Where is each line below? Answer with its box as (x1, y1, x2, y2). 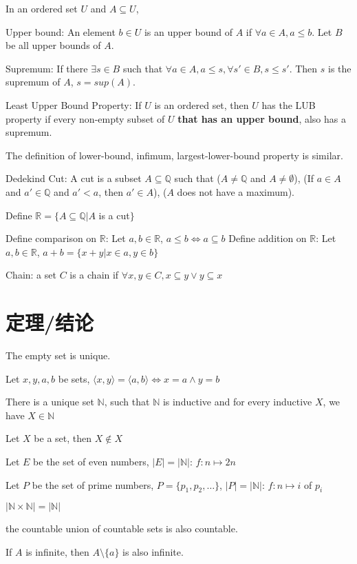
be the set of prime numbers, (32, 477, 154, 492)
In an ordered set (6, 1, 78, 15)
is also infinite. (122, 544, 184, 558)
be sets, (58, 371, 90, 385)
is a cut (98, 208, 130, 222)
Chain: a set (6, 268, 56, 282)
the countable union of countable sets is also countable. (6, 521, 238, 536)
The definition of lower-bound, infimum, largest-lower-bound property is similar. (6, 148, 343, 162)
